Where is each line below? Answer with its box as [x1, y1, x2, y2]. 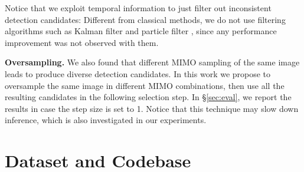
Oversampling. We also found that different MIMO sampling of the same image [5, 56, 300, 68]
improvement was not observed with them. [5, 36, 159, 48]
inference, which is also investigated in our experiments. [5, 114, 207, 126]
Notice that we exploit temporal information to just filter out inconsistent [5, 2, 272, 14]
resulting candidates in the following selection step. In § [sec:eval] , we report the [5, 91, 292, 103]
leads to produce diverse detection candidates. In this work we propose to [5, 67, 271, 80]
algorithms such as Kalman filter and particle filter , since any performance [5, 25, 277, 37]
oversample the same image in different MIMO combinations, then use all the [5, 79, 285, 91]
